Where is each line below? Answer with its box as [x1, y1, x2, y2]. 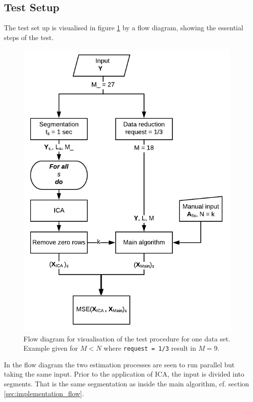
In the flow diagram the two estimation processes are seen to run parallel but [4, 359, 235, 369]
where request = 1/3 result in [104, 343, 196, 353]
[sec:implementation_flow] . [4, 388, 84, 398]
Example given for [23, 343, 78, 353]
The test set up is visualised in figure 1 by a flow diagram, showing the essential [4, 22, 243, 33]
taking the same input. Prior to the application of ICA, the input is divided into [4, 369, 245, 379]
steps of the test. [4, 32, 54, 42]
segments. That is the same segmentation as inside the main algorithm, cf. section [4, 379, 249, 389]
